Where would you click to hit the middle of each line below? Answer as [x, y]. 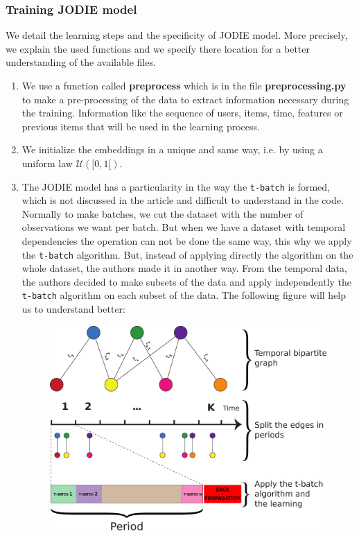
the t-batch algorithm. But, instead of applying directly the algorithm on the [187, 254]
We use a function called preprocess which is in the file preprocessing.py [184, 85]
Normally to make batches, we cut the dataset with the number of [163, 213]
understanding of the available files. [81, 62]
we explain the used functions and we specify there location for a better [158, 48]
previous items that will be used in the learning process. [141, 126]
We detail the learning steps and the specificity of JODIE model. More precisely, [177, 35]
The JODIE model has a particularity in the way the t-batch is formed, [176, 186]
